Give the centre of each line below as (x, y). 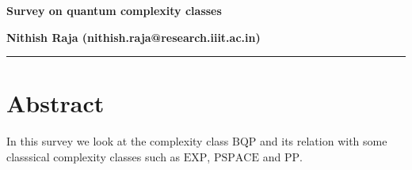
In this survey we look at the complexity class (118, 141)
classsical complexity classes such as (93, 156)
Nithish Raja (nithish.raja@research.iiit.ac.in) (134, 37)
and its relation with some (324, 141)
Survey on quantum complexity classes (114, 10)
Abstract (55, 103)
